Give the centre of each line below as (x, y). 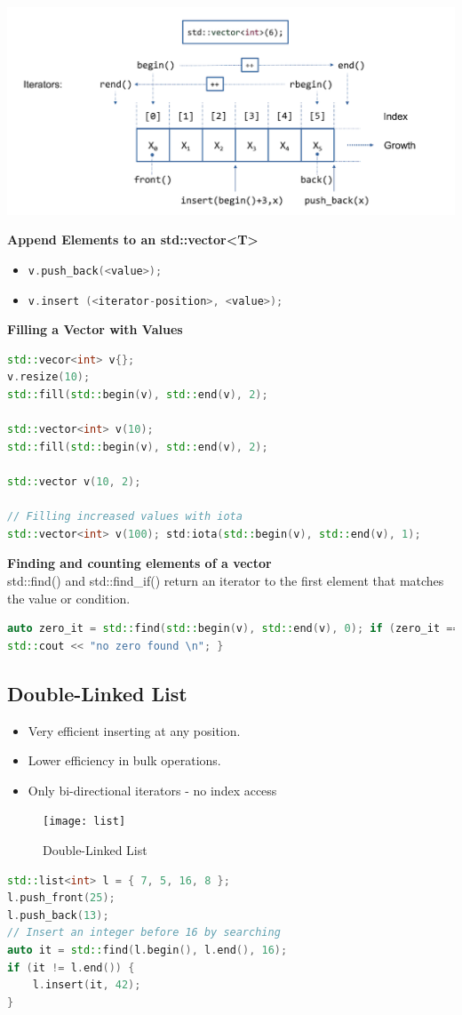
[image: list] (84, 822)
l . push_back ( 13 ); (58, 915)
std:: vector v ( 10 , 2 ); (74, 482)
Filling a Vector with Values (95, 329)
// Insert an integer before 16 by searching (144, 933)
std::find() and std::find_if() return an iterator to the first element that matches (226, 580)
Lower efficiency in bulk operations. (124, 760)
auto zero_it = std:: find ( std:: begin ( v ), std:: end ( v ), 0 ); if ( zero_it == (233, 629)
